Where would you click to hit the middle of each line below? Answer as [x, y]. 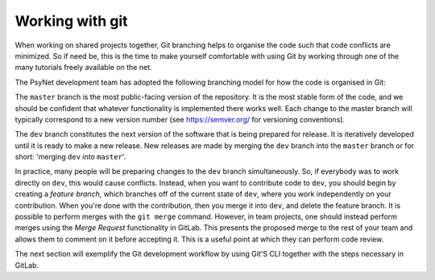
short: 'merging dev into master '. [70, 157]
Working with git [71, 21]
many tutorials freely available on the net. [83, 68]
